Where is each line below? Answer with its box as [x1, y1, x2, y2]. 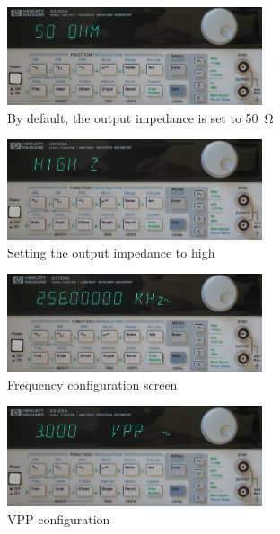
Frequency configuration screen [7, 374, 178, 393]
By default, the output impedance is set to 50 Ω [7, 108, 274, 127]
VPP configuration [7, 509, 110, 528]
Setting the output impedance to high [7, 242, 215, 261]
